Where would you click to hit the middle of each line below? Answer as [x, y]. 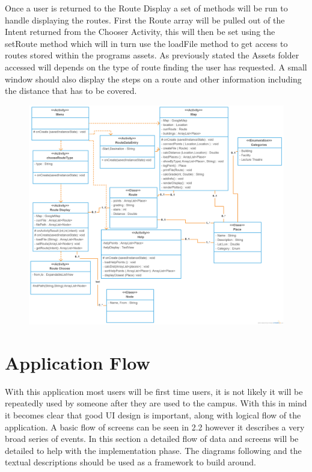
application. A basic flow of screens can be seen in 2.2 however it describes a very [155, 427]
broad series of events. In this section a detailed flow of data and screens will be [152, 439]
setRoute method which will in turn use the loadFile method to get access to [146, 43]
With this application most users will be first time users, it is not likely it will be [154, 391]
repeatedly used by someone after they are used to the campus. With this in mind [156, 403]
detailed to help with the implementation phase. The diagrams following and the [153, 450]
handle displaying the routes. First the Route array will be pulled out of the [145, 20]
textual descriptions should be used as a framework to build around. [130, 462]
